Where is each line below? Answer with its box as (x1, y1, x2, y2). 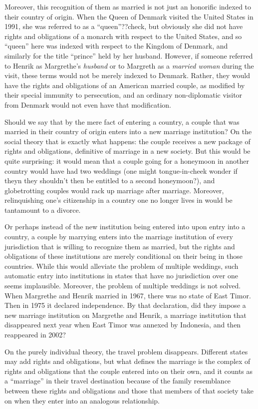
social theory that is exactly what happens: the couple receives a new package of (4, 136, 251, 146)
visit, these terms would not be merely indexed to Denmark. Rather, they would (4, 70, 250, 81)
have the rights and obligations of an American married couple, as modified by (4, 80, 245, 90)
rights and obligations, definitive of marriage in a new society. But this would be (4, 146, 251, 156)
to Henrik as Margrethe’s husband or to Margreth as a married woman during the (4, 60, 254, 71)
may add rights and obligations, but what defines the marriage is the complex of (4, 356, 251, 366)
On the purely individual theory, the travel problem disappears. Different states (4, 346, 248, 356)
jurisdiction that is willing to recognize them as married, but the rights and (4, 241, 235, 251)
